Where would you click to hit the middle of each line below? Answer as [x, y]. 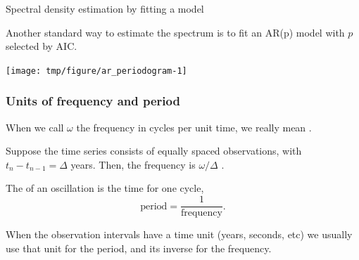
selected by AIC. [42, 46]
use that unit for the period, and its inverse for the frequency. [139, 248]
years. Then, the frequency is [133, 164]
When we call [35, 127]
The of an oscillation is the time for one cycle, [105, 188]
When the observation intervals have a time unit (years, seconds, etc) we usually [179, 234]
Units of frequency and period [93, 101]
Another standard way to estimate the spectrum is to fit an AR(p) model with [175, 32]
